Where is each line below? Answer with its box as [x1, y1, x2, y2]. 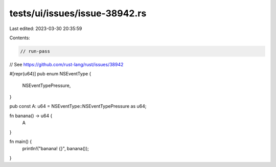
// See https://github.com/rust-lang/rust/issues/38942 [9, 61, 124, 67]
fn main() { [9, 138, 32, 145]
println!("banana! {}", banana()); [22, 146, 89, 152]
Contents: [9, 35, 30, 41]
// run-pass [20, 48, 51, 54]
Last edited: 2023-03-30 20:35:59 [9, 25, 82, 32]
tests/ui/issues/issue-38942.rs [9, 8, 147, 19]
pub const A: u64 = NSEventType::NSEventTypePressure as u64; [9, 103, 147, 109]
